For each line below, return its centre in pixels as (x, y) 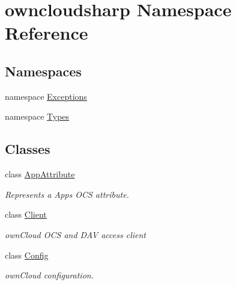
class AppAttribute (40, 174)
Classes (28, 149)
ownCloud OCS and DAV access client (75, 234)
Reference (47, 33)
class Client (26, 214)
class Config (27, 255)
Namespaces (43, 71)
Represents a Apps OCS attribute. (67, 194)
